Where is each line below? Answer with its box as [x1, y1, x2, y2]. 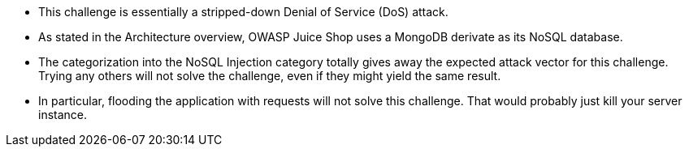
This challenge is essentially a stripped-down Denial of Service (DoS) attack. [38, 5, 448, 19]
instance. [38, 108, 88, 121]
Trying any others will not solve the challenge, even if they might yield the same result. [38, 69, 501, 83]
